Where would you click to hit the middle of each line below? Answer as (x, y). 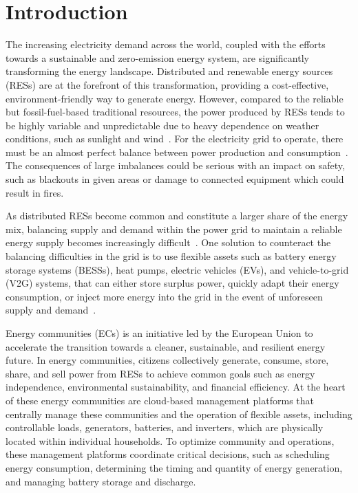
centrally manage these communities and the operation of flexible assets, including (179, 414)
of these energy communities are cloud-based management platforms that (160, 400)
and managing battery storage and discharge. (101, 481)
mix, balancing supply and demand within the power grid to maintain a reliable (174, 229)
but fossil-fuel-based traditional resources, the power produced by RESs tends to (175, 112)
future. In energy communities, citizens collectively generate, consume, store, (167, 360)
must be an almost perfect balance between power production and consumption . (177, 152)
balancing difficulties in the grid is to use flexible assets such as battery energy (171, 256)
